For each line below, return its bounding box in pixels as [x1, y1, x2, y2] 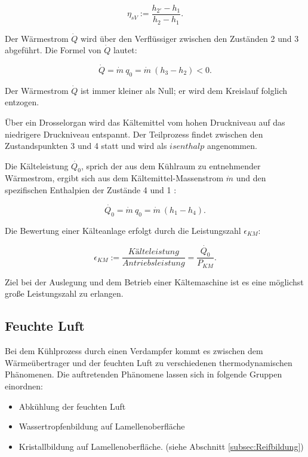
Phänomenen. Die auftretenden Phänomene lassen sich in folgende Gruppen [5, 368, 282, 380]
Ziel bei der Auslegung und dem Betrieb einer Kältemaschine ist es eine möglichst [5, 275, 304, 288]
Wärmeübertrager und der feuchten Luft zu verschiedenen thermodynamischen [5, 356, 292, 368]
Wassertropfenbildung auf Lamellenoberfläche [19, 420, 185, 432]
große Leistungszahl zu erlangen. [5, 287, 124, 300]
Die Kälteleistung [5, 159, 69, 172]
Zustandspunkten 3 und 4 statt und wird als [5, 139, 167, 152]
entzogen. [5, 96, 39, 108]
